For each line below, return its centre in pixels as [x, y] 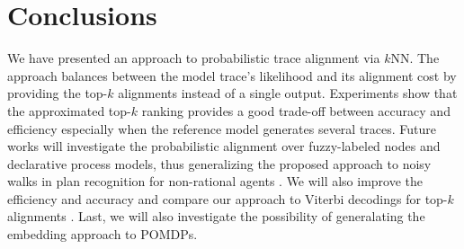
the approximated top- [69, 110]
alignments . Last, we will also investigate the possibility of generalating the [216, 216]
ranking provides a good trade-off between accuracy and [296, 110]
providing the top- [58, 93]
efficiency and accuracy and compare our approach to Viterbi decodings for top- [228, 198]
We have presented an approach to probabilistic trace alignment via [194, 58]
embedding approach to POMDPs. [103, 234]
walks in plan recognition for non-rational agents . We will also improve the [215, 181]
